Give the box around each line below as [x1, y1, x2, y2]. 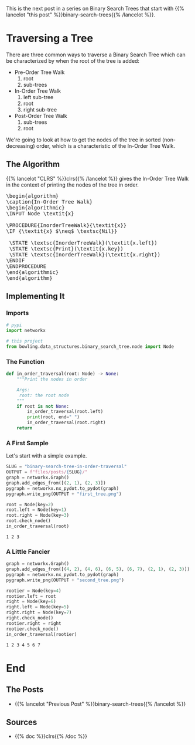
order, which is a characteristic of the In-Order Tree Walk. [36, 142, 176, 149]
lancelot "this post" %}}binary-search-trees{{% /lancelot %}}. [6, 11, 156, 18]
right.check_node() [6, 615, 54, 621]
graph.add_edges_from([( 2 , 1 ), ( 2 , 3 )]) [6, 480, 107, 486]
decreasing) [6, 142, 35, 149]
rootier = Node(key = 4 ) [6, 588, 61, 594]
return [16, 425, 33, 431]
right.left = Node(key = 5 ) [6, 604, 69, 610]
